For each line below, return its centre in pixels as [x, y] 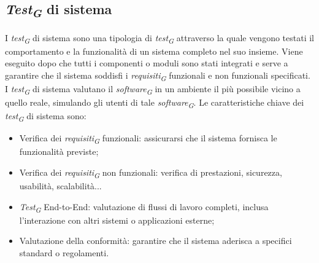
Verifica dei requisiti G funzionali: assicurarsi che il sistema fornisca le [148, 139]
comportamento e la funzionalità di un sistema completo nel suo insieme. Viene [154, 51]
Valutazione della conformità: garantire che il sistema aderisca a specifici [156, 241]
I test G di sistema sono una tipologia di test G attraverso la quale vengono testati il [160, 38]
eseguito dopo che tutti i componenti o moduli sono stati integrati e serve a [147, 63]
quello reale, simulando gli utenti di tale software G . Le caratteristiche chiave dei [155, 103]
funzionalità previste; [59, 151]
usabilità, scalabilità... [60, 186]
